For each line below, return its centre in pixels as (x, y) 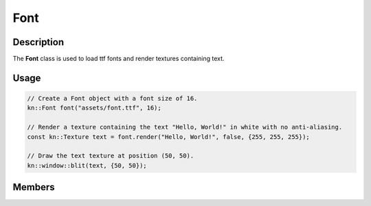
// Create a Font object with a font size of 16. (112, 99)
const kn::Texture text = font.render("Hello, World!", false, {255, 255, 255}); (169, 137)
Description (38, 42)
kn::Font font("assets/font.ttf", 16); (94, 108)
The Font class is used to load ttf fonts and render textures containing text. (119, 59)
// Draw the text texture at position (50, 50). (111, 156)
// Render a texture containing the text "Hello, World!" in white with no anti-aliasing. (185, 127)
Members (34, 187)
